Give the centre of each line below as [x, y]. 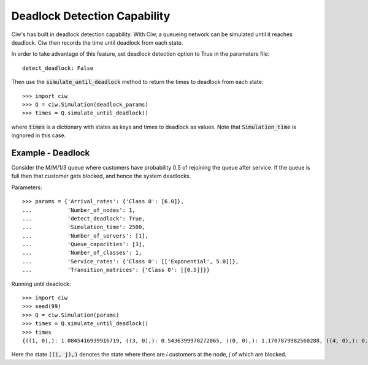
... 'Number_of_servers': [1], [85, 235]
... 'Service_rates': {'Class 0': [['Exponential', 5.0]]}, [131, 261]
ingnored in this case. [39, 135]
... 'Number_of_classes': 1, [82, 253]
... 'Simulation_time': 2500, [84, 227]
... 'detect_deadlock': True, [84, 218]
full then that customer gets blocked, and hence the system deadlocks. [101, 176]
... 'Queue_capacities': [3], [84, 244]
